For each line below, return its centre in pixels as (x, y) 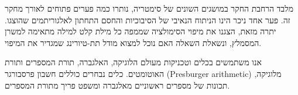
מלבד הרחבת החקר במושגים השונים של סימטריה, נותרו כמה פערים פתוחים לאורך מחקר (149, 8)
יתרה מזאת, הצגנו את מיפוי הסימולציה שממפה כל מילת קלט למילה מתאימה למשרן (141, 31)
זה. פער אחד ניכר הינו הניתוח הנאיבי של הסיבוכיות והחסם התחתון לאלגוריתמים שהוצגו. (148, 20)
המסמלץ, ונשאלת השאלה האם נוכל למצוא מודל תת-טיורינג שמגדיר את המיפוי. (133, 42)
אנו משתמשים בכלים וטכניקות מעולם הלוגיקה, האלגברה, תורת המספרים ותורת (133, 62)
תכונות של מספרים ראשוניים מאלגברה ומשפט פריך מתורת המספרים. (117, 85)
